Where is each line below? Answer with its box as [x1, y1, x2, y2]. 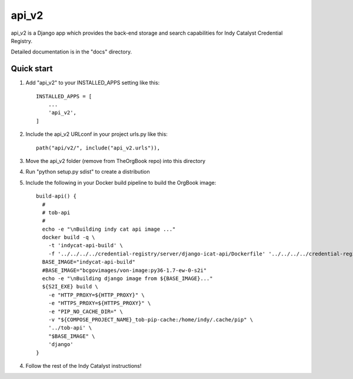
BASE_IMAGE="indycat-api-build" [42, 259, 135, 265]
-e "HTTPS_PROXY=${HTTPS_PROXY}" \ [48, 300, 151, 307]
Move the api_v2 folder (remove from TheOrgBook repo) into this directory [25, 157, 206, 164]
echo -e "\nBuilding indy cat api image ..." [42, 225, 176, 232]
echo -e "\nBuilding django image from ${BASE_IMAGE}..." [42, 275, 213, 282]
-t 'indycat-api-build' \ [48, 242, 124, 249]
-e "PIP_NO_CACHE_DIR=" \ [48, 308, 124, 315]
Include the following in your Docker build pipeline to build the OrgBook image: [25, 179, 217, 186]
